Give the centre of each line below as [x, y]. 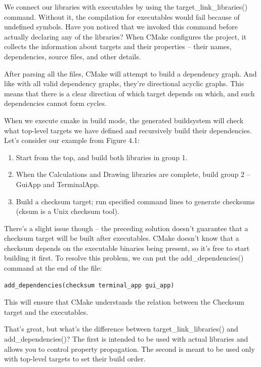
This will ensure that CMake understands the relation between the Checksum [124, 302]
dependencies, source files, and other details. [73, 56]
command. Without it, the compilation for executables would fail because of [122, 16]
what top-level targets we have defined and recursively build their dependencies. [128, 130]
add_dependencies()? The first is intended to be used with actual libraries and [126, 339]
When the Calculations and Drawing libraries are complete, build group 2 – [133, 174]
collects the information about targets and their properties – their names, [118, 46]
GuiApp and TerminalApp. [58, 184]
